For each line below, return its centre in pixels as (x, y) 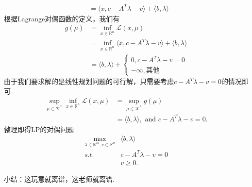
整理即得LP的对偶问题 (39, 129)
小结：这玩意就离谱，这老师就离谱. (59, 178)
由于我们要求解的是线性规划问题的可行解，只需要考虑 (89, 81)
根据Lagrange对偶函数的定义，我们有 (62, 18)
